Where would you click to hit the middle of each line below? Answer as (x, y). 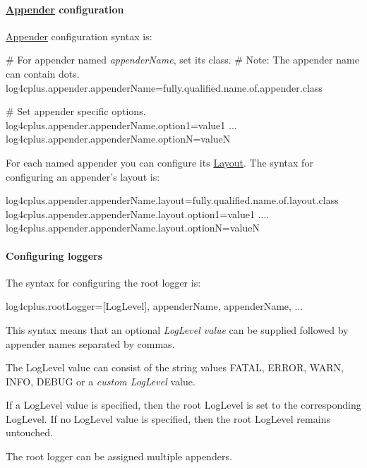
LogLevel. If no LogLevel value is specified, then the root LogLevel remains (168, 418)
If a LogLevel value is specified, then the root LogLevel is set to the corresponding (183, 405)
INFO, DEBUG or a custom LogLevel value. (101, 381)
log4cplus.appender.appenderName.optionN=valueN (118, 139)
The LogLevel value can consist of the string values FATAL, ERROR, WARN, (175, 367)
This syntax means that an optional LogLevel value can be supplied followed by (177, 329)
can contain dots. (43, 73)
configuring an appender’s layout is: (83, 176)
